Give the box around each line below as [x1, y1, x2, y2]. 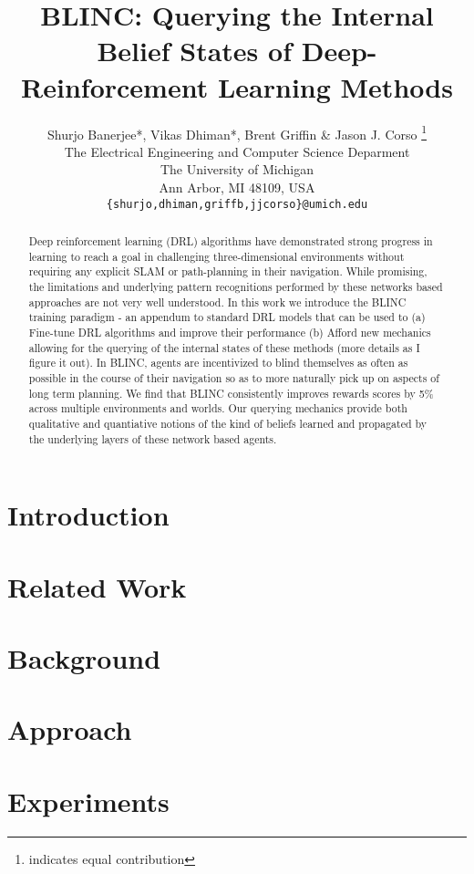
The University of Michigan [160, 160, 314, 179]
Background [7, 639, 161, 676]
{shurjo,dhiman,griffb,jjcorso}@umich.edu [106, 197, 368, 211]
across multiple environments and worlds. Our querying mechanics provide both [28, 401, 407, 416]
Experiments [7, 782, 170, 819]
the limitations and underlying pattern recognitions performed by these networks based [28, 278, 443, 294]
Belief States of [97, 32, 292, 69]
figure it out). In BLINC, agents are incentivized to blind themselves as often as [28, 355, 408, 370]
